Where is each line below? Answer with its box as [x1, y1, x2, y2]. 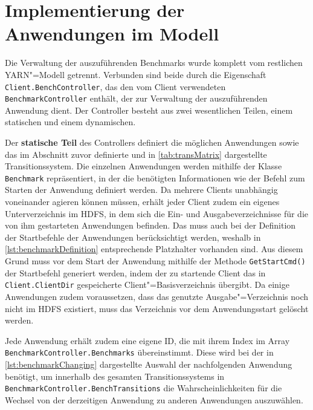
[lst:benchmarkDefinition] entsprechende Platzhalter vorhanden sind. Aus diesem [5, 242, 303, 255]
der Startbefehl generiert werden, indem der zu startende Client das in [5, 266, 266, 279]
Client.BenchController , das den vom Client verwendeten [5, 80, 226, 93]
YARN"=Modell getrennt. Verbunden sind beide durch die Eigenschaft [5, 68, 266, 80]
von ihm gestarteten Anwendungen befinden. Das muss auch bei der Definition [5, 219, 296, 232]
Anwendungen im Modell [5, 21, 219, 46]
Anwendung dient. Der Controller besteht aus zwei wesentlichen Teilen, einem [5, 103, 293, 116]
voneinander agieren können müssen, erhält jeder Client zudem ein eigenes [5, 195, 280, 208]
